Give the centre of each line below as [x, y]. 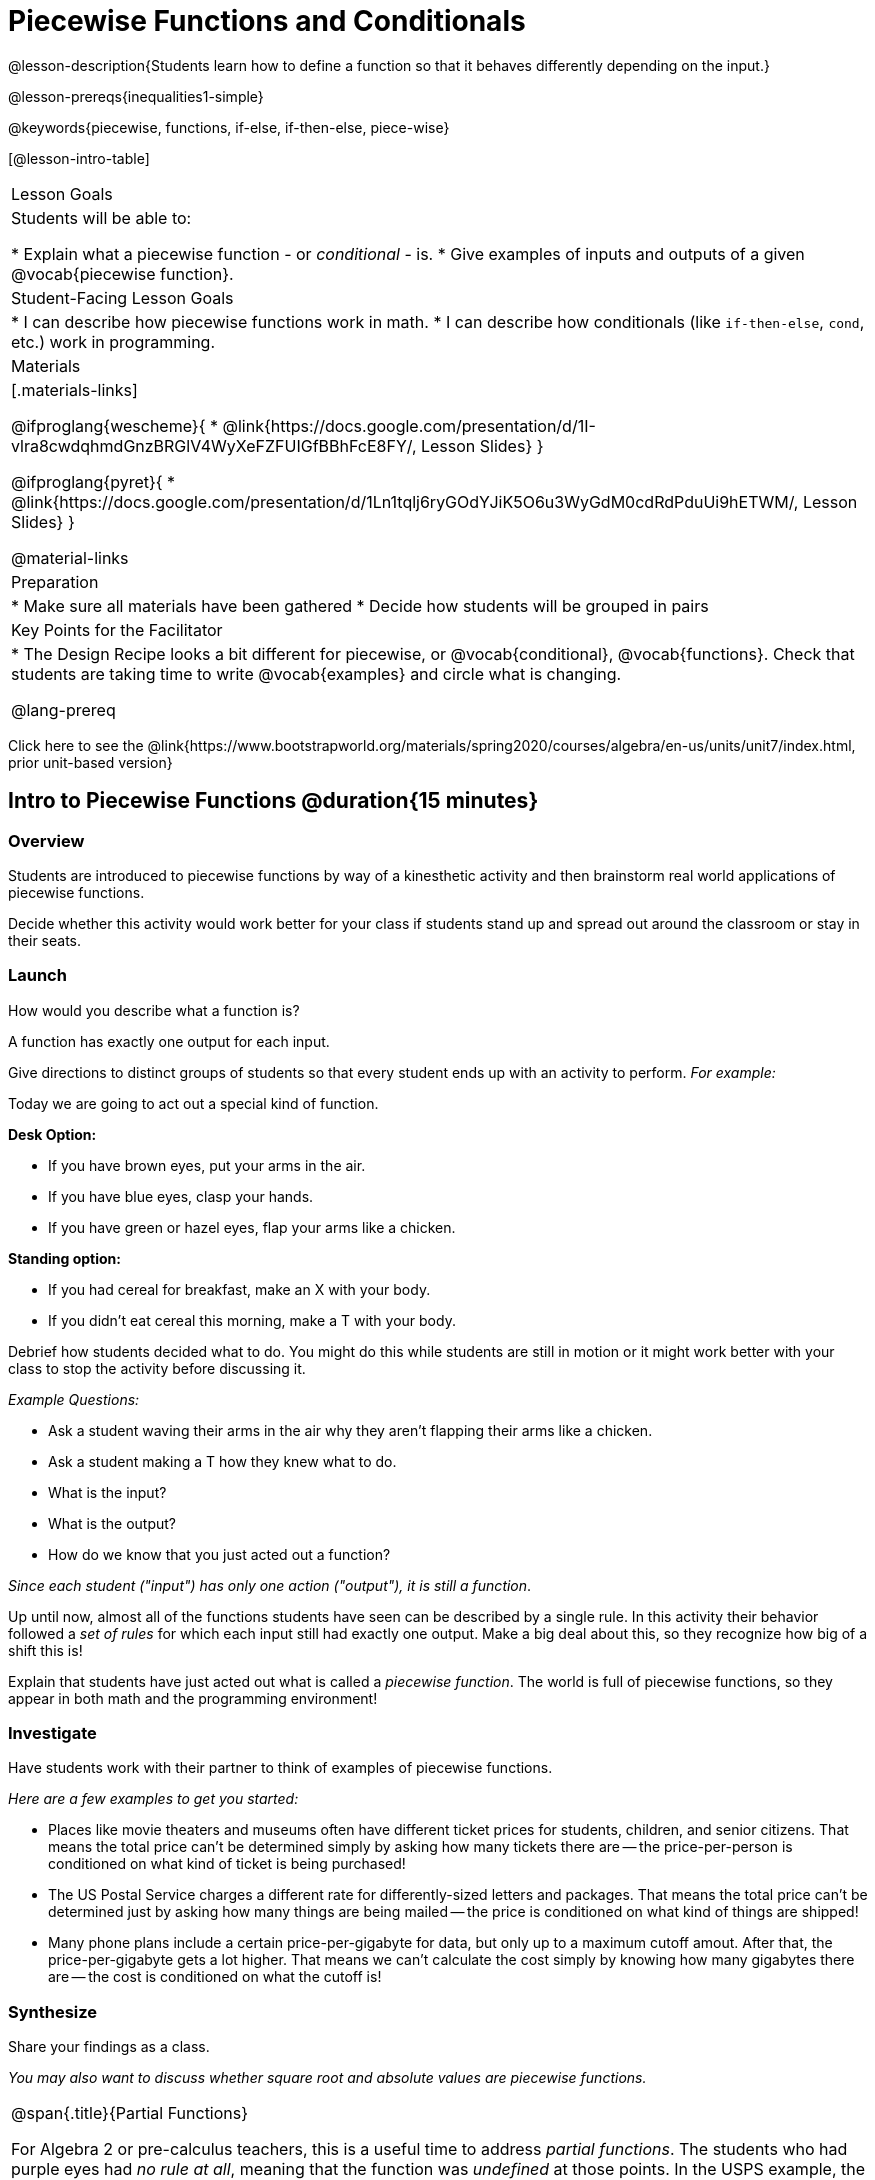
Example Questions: [74, 1399]
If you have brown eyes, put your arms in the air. [207, 1165]
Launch [37, 975]
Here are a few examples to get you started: [153, 1799]
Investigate [52, 1733]
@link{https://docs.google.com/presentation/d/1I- [409, 425]
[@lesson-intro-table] [79, 158]
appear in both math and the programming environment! [193, 1698]
